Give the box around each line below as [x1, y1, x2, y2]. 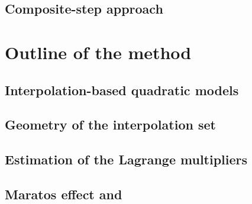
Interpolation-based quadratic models [5, 80, 239, 99]
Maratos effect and [5, 184, 122, 203]
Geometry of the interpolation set [5, 115, 216, 134]
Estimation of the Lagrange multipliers [5, 150, 248, 169]
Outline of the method [5, 40, 192, 64]
